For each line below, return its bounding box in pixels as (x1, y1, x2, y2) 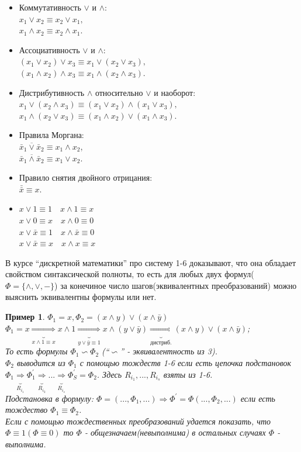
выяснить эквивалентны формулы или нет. (5, 291, 157, 303)
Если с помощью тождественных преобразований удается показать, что (5, 415, 271, 427)
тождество (5, 403, 48, 416)
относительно (95, 86, 143, 98)
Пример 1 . (5, 310, 45, 323)
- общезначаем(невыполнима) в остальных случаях (84, 426, 266, 439)
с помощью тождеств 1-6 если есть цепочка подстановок (79, 356, 291, 368)
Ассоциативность (19, 43, 80, 56)
